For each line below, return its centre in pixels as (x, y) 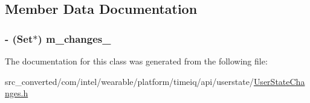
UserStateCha (279, 81)
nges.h (17, 93)
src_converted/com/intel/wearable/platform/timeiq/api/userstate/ (129, 81)
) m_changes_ (74, 38)
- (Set (19, 38)
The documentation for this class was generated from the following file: (136, 61)
